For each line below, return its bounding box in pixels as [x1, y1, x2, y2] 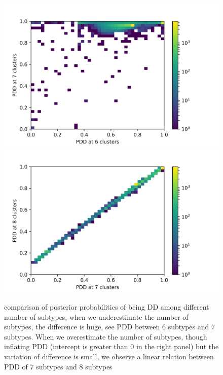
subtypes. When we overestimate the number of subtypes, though [4, 331, 207, 342]
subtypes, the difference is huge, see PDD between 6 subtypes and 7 [4, 321, 215, 332]
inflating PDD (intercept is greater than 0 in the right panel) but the [4, 341, 219, 352]
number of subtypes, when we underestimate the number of [4, 311, 189, 322]
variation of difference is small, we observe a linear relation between [4, 351, 214, 361]
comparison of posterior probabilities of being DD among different [4, 301, 209, 312]
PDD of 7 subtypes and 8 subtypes [4, 361, 113, 371]
